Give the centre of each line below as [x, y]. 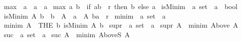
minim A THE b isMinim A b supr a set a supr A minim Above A [121, 25]
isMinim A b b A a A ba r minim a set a [85, 15]
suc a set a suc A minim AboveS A [67, 34]
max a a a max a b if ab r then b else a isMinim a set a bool [121, 6]
